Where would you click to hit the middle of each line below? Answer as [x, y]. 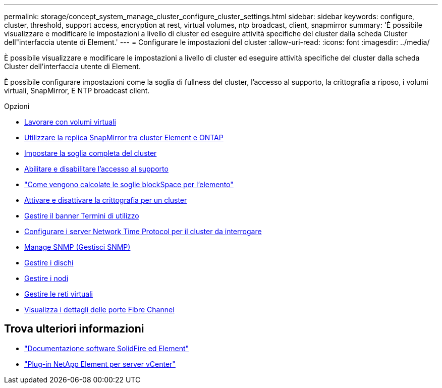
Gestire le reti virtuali [59, 294]
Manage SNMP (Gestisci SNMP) [77, 247]
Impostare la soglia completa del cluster [91, 153]
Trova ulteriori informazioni [74, 329]
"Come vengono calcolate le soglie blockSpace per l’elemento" [129, 184]
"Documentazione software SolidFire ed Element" [107, 348]
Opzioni [17, 106]
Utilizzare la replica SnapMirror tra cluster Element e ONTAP [124, 137]
